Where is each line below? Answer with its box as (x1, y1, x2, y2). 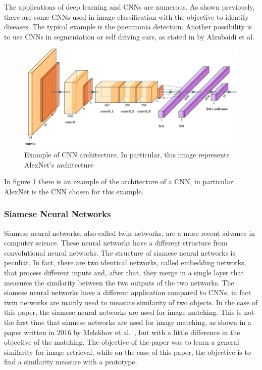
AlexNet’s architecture (24, 159, 94, 170)
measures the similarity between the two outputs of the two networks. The (4, 277, 234, 287)
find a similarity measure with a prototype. (4, 356, 137, 367)
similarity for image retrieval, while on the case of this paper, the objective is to (4, 346, 251, 357)
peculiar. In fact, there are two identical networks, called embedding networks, (4, 257, 246, 268)
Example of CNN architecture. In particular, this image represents (24, 149, 230, 159)
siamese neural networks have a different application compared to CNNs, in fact (4, 287, 251, 298)
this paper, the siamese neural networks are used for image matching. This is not (4, 307, 254, 317)
